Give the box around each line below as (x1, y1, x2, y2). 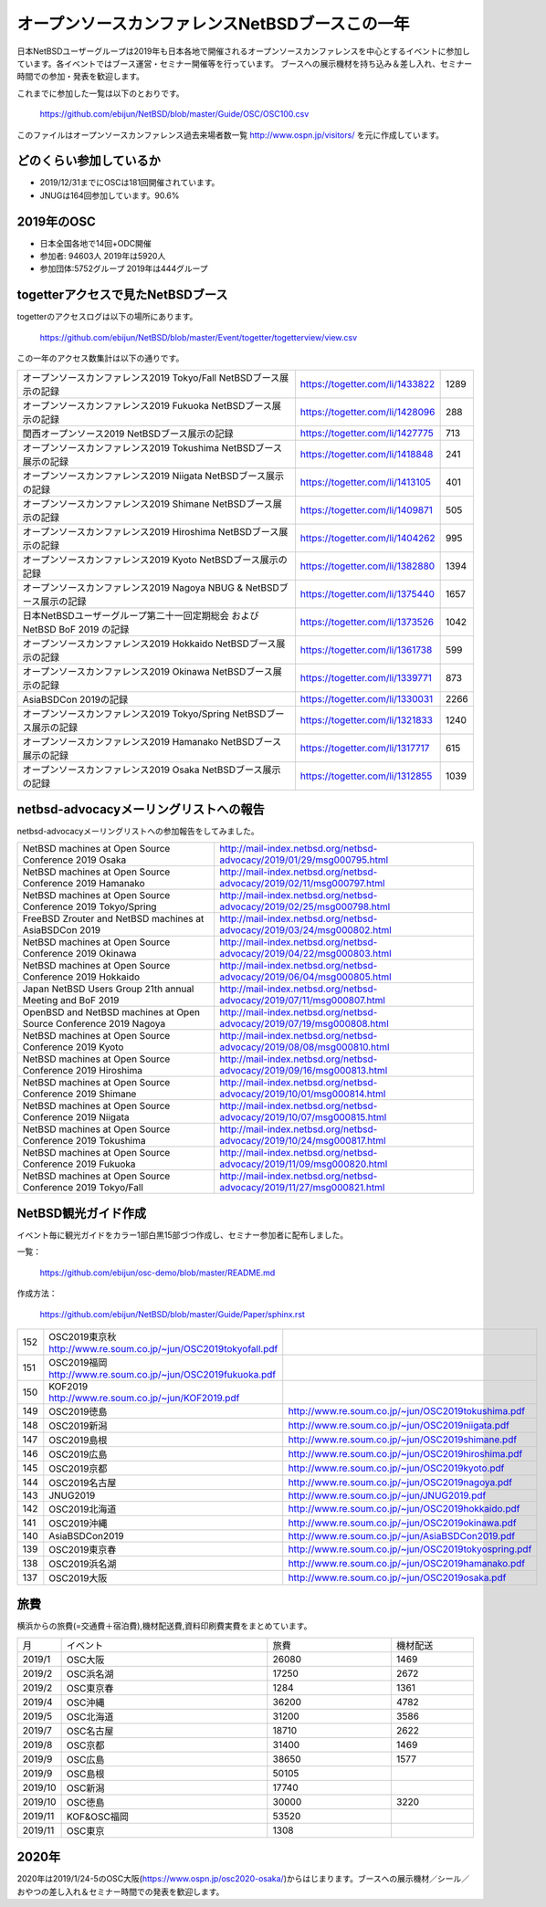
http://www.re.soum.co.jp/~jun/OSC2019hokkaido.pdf (288, 1502, 520, 1514)
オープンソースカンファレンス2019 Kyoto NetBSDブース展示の (22, 553, 288, 566)
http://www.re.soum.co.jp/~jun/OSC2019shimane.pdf (288, 1433, 518, 1446)
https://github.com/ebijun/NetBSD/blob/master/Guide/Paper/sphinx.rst (39, 1308, 306, 1319)
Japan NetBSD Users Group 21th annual (22, 982, 194, 995)
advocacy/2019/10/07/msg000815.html (219, 1111, 387, 1124)
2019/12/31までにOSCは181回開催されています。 (39, 177, 220, 188)
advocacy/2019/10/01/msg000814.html (219, 1087, 386, 1100)
